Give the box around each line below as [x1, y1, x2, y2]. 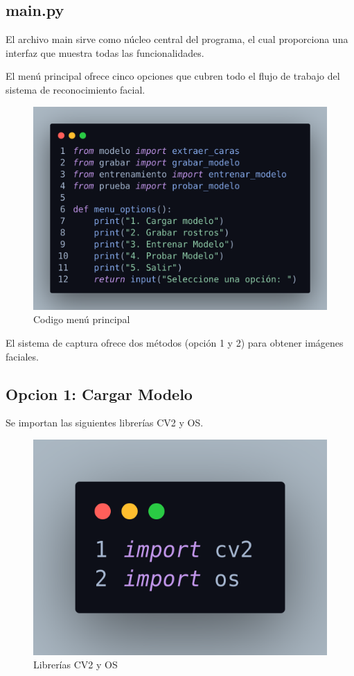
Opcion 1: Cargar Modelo [6, 383, 193, 404]
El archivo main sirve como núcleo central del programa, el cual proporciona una [6, 32, 348, 46]
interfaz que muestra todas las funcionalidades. [6, 45, 204, 60]
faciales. [6, 349, 39, 363]
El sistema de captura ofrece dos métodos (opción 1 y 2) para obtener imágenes [6, 335, 344, 349]
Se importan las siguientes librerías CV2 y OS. [6, 415, 204, 430]
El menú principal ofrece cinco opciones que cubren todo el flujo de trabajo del [6, 69, 340, 83]
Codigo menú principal [33, 312, 130, 327]
